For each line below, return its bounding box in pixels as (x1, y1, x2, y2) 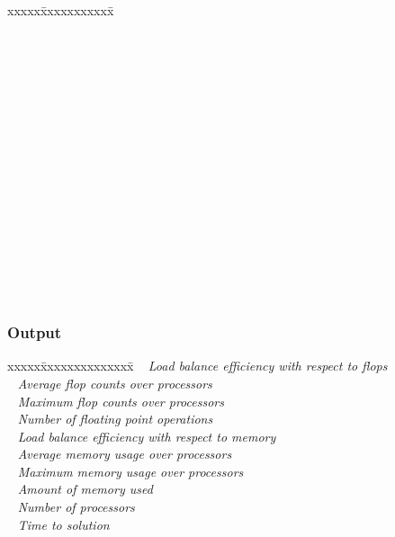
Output (7, 321, 62, 344)
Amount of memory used (17, 479, 153, 498)
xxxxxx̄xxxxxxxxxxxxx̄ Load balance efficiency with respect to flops (7, 356, 388, 375)
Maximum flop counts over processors (17, 391, 224, 410)
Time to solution (17, 515, 110, 533)
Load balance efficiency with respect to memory (17, 426, 276, 445)
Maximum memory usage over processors (17, 461, 244, 480)
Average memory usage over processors (17, 444, 232, 463)
